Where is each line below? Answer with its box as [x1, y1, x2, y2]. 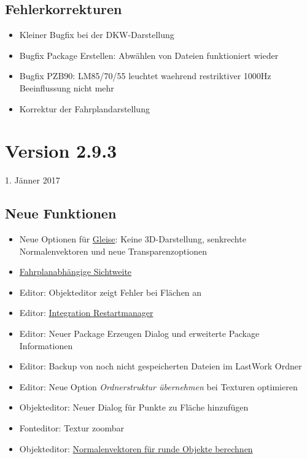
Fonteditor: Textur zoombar [19, 422, 125, 434]
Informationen [19, 339, 73, 352]
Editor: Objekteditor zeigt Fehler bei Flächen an [19, 285, 202, 298]
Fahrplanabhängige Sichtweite [19, 265, 132, 278]
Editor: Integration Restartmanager [19, 306, 153, 319]
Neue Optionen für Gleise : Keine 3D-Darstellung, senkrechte [19, 233, 246, 245]
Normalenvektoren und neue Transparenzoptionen [19, 244, 207, 257]
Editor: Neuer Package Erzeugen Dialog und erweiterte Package [19, 327, 260, 340]
